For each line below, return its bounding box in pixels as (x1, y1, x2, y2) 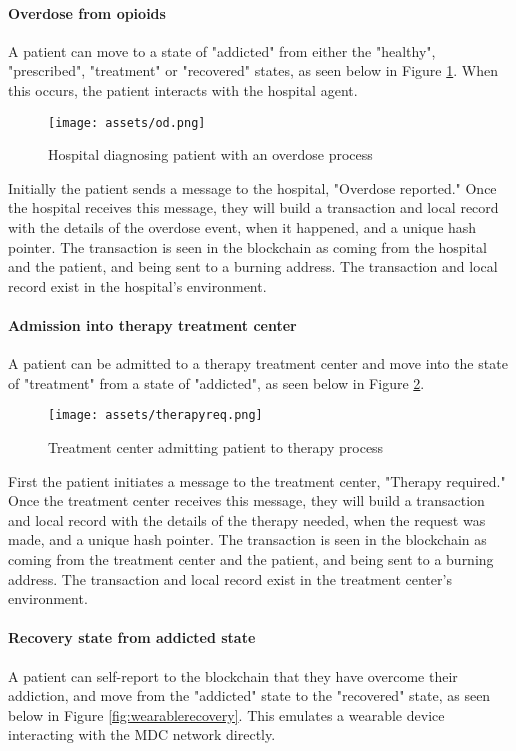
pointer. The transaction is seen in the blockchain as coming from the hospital (8, 236, 487, 257)
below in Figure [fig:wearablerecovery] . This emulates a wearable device (8, 704, 445, 725)
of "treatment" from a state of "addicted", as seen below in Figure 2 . (8, 372, 425, 393)
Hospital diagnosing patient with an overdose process (48, 144, 373, 165)
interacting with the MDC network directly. (8, 724, 276, 745)
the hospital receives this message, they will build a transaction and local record (8, 197, 499, 218)
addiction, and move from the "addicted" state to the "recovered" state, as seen (8, 685, 491, 706)
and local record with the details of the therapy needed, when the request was (8, 509, 486, 530)
